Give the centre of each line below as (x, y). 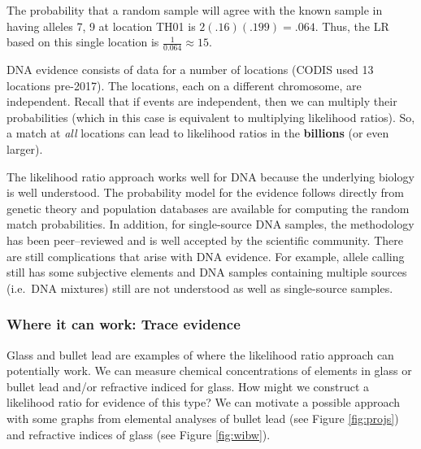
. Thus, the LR (352, 26)
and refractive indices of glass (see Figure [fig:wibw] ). (139, 434)
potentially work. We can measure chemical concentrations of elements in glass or (209, 371)
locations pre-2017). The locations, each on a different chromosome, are (184, 85)
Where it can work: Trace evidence (124, 324)
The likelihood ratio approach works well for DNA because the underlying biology (210, 176)
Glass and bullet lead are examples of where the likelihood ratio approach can (200, 354)
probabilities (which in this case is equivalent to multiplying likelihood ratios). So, (211, 117)
